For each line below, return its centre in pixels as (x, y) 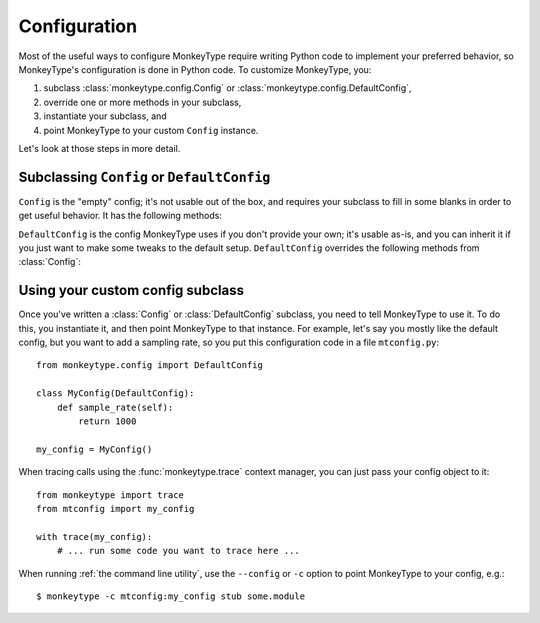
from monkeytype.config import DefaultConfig (150, 365)
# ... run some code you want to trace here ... (178, 551)
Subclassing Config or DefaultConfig (144, 176)
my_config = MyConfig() (94, 449)
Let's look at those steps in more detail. (99, 148)
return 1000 (107, 421)
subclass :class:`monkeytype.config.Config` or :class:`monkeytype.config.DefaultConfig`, (227, 88)
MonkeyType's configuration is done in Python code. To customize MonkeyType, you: (195, 69)
